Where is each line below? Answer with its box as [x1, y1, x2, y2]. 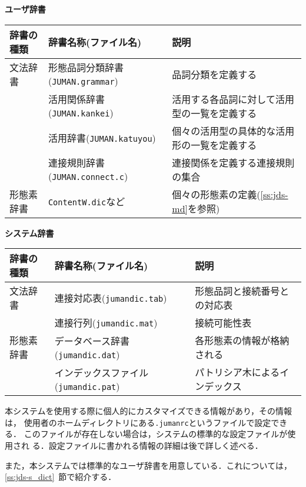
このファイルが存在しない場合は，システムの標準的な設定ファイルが [24, 428, 288, 440]
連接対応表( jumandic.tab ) [54, 291, 167, 305]
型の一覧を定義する [172, 106, 257, 120]
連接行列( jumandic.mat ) [54, 316, 158, 330]
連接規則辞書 [48, 156, 105, 170]
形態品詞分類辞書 [48, 61, 124, 75]
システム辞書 [5, 226, 54, 239]
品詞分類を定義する [172, 67, 257, 81]
